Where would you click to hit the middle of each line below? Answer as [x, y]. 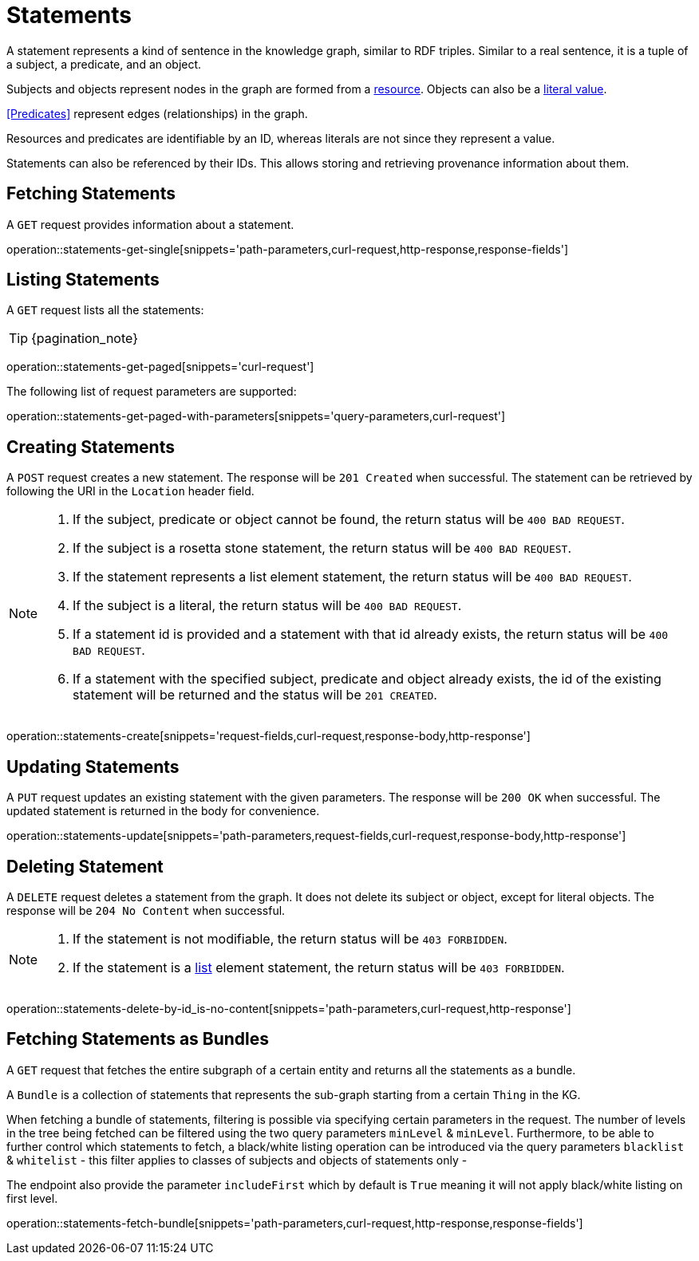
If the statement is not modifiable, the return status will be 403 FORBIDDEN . [290, 938]
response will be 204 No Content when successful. [146, 910]
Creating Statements [91, 447]
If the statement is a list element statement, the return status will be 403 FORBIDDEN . [319, 967]
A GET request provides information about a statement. [150, 224]
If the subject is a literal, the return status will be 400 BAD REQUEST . [267, 606]
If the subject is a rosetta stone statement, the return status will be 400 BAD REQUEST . [322, 548]
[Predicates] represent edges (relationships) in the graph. [157, 113]
